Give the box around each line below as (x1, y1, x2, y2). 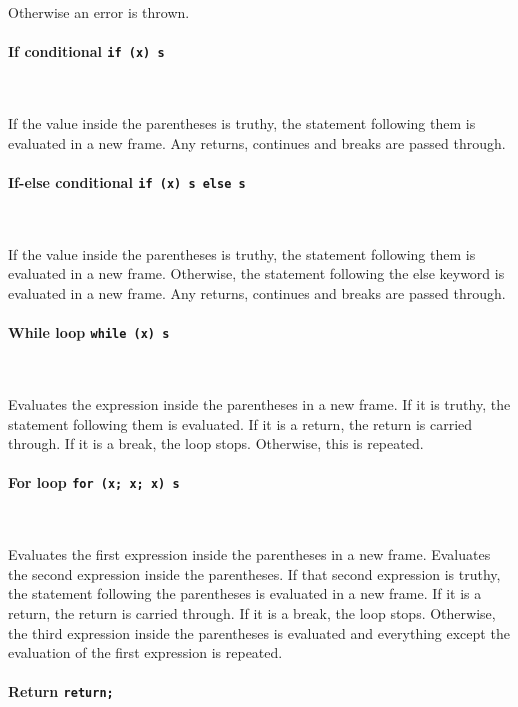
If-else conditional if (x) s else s (8, 171, 246, 192)
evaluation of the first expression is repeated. (8, 642, 283, 663)
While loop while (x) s (8, 322, 170, 343)
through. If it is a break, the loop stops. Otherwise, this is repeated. (8, 433, 424, 454)
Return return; (8, 681, 114, 702)
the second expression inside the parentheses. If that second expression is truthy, (8, 563, 501, 584)
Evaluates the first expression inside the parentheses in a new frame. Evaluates (8, 544, 491, 565)
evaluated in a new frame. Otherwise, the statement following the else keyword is (8, 263, 505, 284)
